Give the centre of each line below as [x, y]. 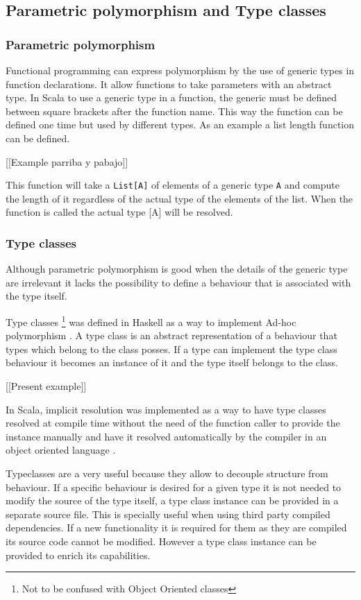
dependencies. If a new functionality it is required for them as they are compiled [176, 528]
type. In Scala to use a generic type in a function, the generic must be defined [171, 97]
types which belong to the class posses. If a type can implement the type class [171, 349]
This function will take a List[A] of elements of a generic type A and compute [173, 185]
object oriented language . [61, 450]
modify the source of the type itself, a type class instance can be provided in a [172, 500]
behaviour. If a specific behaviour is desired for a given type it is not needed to [174, 487]
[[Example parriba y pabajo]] [67, 161]
